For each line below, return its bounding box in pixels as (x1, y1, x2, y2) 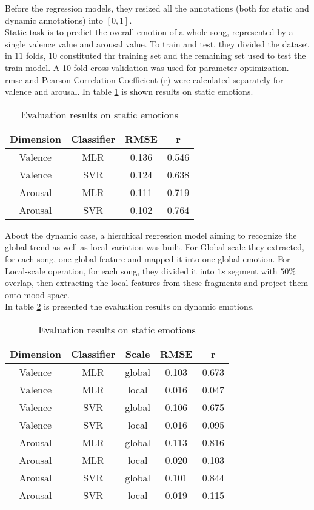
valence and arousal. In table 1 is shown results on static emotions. (5, 85, 253, 98)
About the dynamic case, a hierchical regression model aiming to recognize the (5, 228, 297, 241)
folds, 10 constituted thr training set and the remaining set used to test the (26, 49, 306, 62)
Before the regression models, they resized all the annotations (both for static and (5, 2, 309, 14)
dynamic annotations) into (5, 13, 103, 26)
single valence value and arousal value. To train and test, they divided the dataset (5, 37, 310, 50)
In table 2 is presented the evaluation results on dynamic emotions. (5, 300, 255, 313)
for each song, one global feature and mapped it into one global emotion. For (5, 252, 290, 265)
